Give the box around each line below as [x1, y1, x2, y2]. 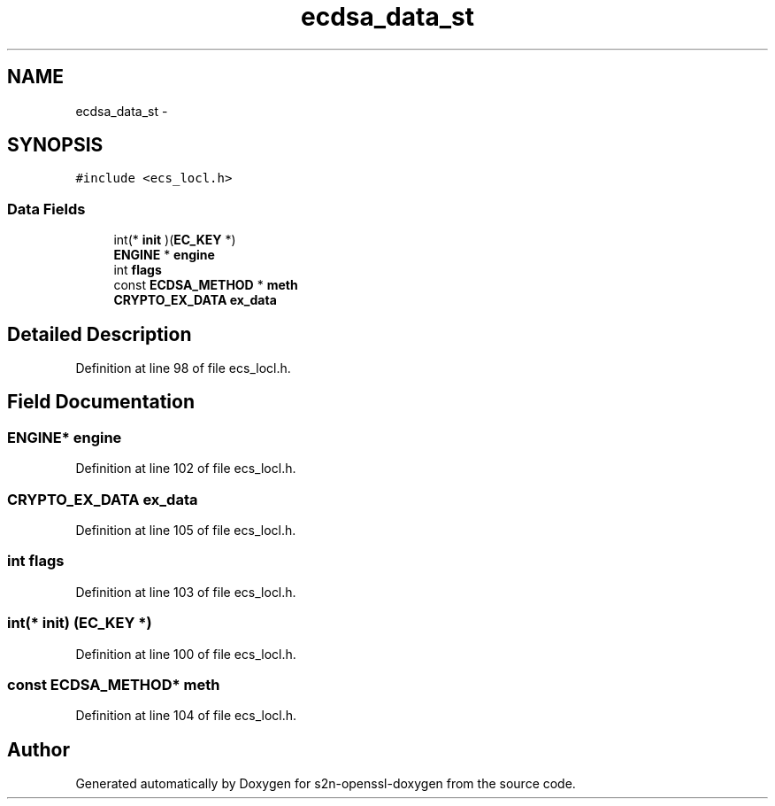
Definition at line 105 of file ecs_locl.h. [75, 523, 296, 538]
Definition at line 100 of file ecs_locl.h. [75, 646, 296, 662]
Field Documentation [7, 391, 195, 414]
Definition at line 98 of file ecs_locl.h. [75, 360, 291, 376]
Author [7, 738, 70, 761]
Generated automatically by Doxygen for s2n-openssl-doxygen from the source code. [75, 776, 576, 792]
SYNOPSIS [7, 134, 104, 157]
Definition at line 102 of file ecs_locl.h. [75, 461, 296, 477]
